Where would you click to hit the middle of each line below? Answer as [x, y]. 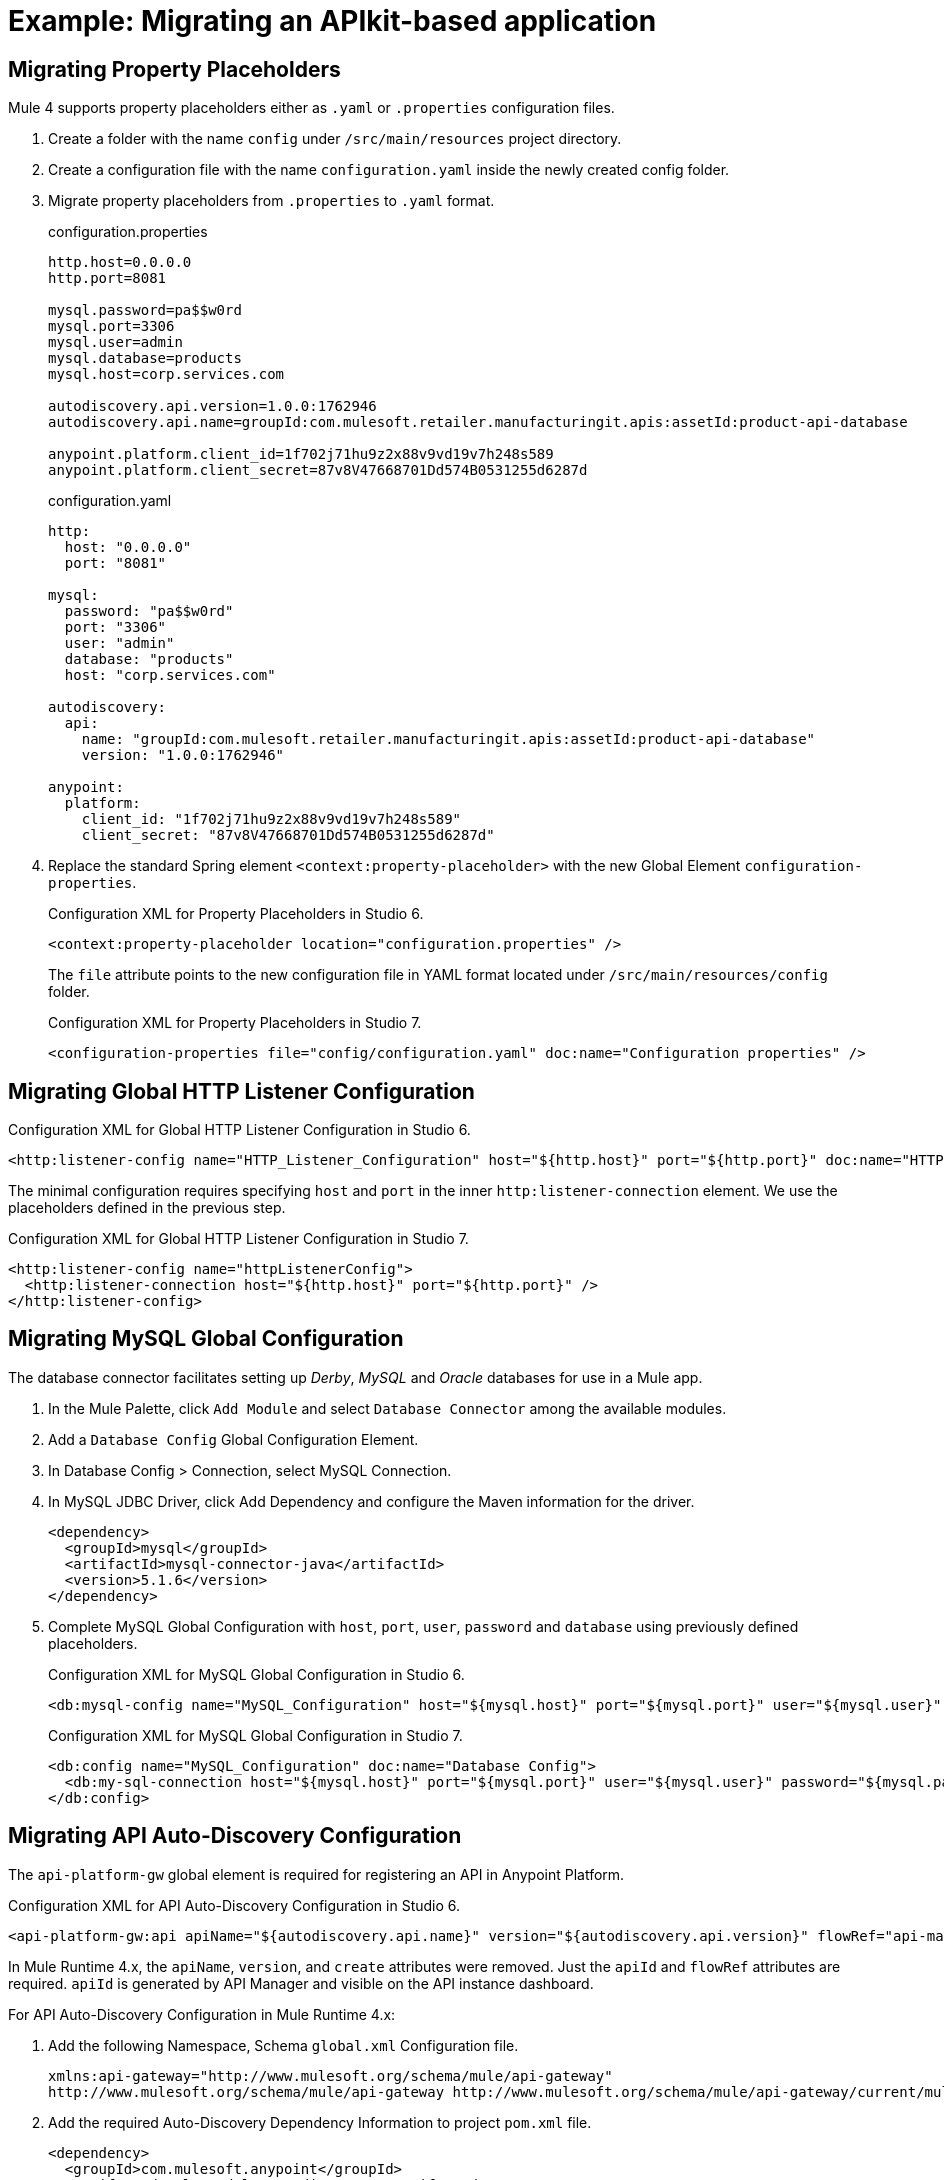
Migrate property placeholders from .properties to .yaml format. [271, 201]
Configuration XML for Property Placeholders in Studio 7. [235, 1023]
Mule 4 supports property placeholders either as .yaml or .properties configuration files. [311, 108]
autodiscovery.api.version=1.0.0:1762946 [212, 406]
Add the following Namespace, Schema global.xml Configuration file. [283, 2045]
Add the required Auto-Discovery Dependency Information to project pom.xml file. [320, 2122]
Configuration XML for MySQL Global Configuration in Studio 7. [255, 1735]
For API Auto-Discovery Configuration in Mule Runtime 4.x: [202, 2014]
